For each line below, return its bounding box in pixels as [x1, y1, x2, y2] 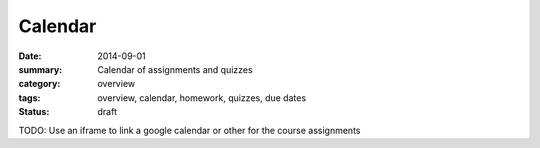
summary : [18, 63, 63, 75]
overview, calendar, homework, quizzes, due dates [97, 91, 307, 104]
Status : [18, 106, 50, 118]
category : [18, 78, 61, 90]
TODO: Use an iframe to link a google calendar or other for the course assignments [18, 124, 361, 136]
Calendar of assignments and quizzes [97, 63, 254, 75]
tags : [18, 91, 41, 104]
